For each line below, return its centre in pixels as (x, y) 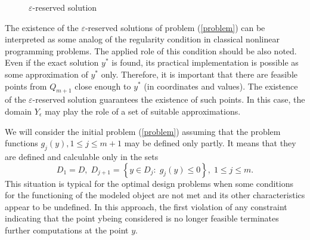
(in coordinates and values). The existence (221, 86)
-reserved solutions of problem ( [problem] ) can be (175, 27)
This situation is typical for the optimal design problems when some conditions (149, 183)
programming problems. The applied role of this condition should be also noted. (151, 50)
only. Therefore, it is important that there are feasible (199, 74)
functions (21, 143)
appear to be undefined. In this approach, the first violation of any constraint (146, 206)
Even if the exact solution (52, 62)
